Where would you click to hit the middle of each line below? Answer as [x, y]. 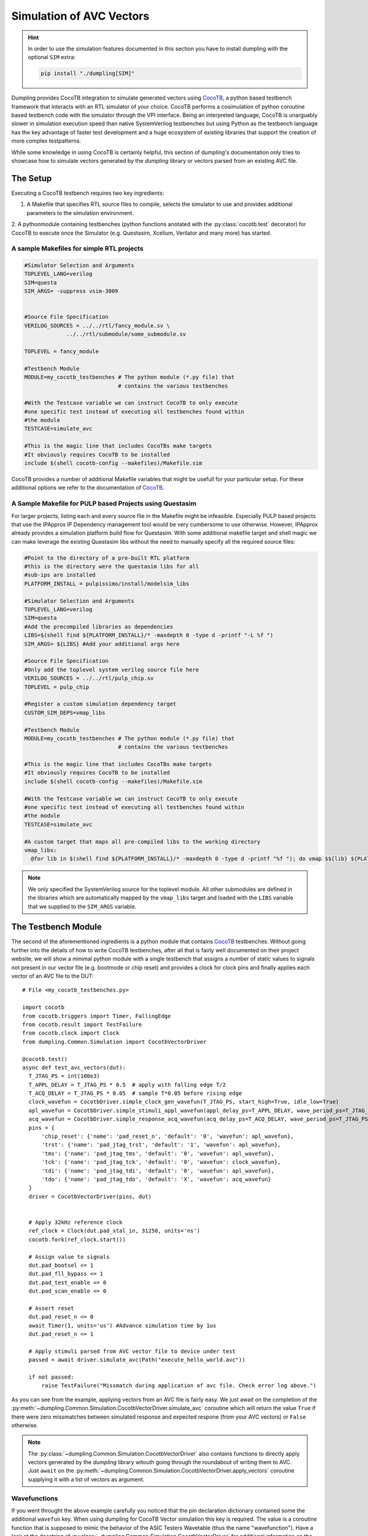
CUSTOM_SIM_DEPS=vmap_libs [65, 712]
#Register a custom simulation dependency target [100, 704]
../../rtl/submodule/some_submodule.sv [126, 334]
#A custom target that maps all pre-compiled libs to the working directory [142, 841]
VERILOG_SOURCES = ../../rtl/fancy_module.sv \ [97, 325]
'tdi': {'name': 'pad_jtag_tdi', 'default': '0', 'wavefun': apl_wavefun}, [158, 1171]
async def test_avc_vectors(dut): [74, 1067]
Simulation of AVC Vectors [80, 16]
